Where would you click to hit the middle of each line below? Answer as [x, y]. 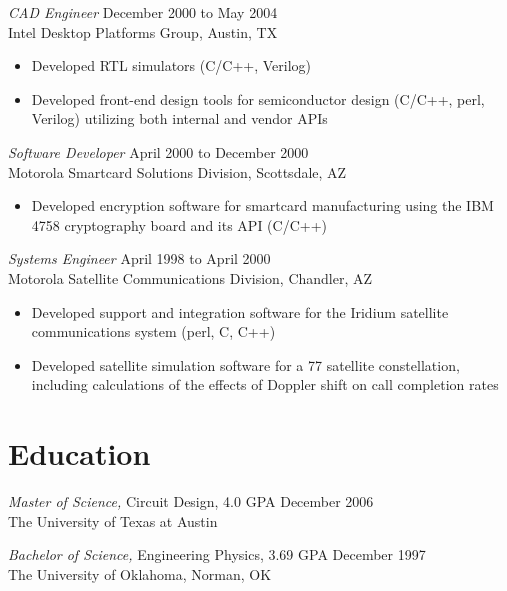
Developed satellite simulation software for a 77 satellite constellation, [245, 364]
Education [79, 453]
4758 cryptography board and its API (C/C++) [179, 224]
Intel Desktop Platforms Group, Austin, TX [143, 31]
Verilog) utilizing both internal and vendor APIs [179, 118]
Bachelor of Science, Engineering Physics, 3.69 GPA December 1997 [217, 554]
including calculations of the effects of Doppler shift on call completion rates [265, 384]
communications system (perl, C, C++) [153, 331]
